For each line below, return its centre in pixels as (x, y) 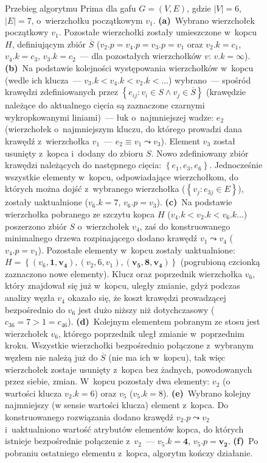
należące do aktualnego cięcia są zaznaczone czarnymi (105, 105)
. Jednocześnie (236, 165)
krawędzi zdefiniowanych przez (61, 92)
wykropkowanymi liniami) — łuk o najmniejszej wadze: (109, 117)
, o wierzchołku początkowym (87, 20)
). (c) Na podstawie (194, 202)
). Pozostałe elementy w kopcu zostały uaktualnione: (137, 249)
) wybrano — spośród (210, 80)
